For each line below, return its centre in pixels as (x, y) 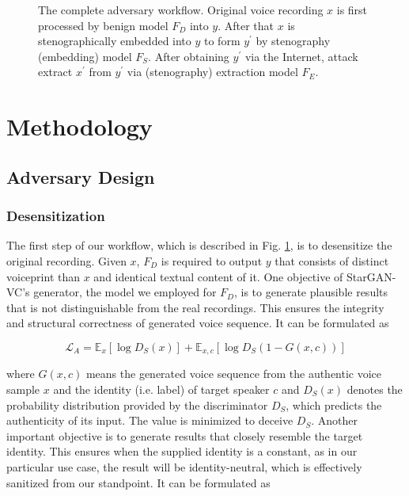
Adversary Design (81, 176)
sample (23, 389)
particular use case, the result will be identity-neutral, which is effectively (184, 466)
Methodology (80, 126)
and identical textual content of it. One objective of (218, 276)
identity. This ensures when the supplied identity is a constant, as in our (182, 451)
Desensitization (56, 216)
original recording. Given (66, 260)
